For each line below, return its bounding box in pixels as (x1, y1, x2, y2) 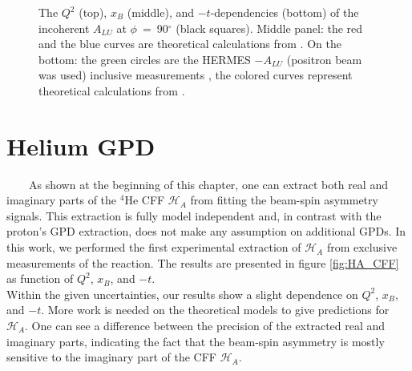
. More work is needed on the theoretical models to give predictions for (41, 301, 390, 318)
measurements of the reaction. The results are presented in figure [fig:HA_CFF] (6, 254, 399, 271)
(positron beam (286, 50, 362, 67)
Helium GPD (6, 129, 156, 162)
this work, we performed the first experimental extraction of (6, 239, 301, 256)
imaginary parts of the (6, 192, 117, 208)
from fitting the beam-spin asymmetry (190, 192, 378, 208)
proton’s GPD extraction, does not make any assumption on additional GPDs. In (6, 223, 406, 240)
